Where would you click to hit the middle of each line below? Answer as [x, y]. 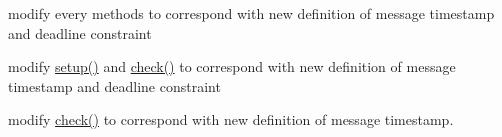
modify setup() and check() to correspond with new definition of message [232, 66]
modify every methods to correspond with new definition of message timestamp [251, 13]
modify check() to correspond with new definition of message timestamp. [231, 119]
